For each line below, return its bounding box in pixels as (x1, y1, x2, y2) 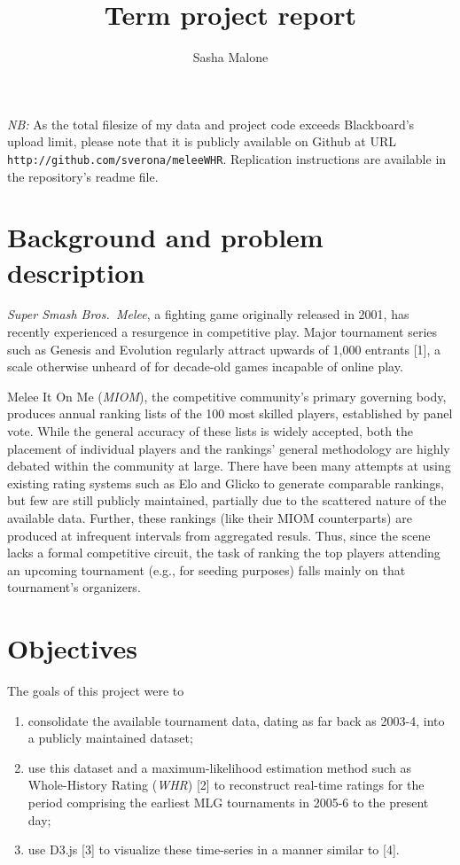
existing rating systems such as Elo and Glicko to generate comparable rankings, (7, 473, 444, 492)
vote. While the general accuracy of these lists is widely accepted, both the (7, 422, 414, 440)
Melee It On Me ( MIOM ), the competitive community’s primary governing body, (7, 386, 447, 405)
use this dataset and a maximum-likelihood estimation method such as (27, 758, 411, 776)
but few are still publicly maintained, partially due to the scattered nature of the (7, 491, 447, 510)
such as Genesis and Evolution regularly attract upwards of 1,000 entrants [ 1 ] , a (7, 339, 441, 358)
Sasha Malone (192, 48, 269, 66)
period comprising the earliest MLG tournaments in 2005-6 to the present (27, 793, 429, 812)
